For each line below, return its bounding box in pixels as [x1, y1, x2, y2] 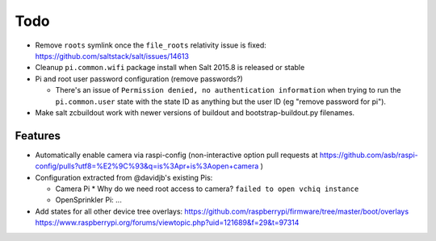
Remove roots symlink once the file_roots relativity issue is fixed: [35, 40, 266, 50]
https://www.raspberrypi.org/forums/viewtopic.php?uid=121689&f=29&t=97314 [35, 218, 300, 227]
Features [15, 129, 61, 143]
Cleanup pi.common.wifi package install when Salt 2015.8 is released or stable [35, 63, 305, 73]
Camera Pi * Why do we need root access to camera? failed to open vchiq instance [55, 184, 359, 193]
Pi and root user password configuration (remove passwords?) [35, 73, 244, 84]
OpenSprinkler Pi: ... [55, 195, 123, 205]
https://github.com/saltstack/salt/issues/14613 [35, 51, 190, 60]
